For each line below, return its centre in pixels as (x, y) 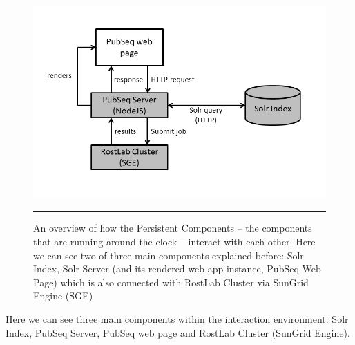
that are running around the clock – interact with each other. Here (174, 241)
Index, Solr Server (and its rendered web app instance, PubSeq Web (177, 269)
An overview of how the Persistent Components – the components (173, 228)
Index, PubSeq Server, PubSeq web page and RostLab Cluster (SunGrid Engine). (178, 332)
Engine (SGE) (63, 296)
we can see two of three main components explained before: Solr (169, 255)
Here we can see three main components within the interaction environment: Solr (177, 318)
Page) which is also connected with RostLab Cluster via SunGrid (171, 282)
